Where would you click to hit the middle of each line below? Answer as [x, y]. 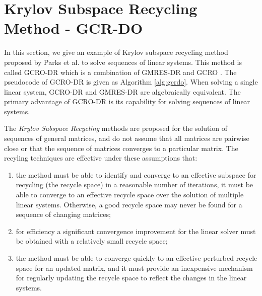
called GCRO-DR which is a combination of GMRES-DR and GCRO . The [120, 72]
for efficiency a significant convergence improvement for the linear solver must [136, 231]
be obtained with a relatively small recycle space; [92, 241]
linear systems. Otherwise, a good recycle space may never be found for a [129, 204]
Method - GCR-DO [74, 28]
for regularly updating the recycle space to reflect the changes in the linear [131, 278]
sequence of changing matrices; [63, 214]
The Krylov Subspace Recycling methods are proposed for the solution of [116, 128]
